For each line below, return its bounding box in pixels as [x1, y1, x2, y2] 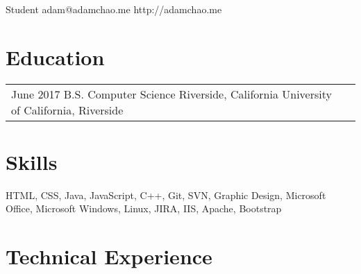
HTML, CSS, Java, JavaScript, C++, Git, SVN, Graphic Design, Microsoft [6, 187, 326, 202]
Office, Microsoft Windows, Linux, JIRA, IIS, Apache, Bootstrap [6, 201, 282, 216]
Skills [6, 147, 58, 175]
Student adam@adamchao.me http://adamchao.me [6, 2, 222, 16]
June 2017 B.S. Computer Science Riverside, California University [11, 85, 332, 102]
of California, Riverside [11, 101, 124, 118]
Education [6, 42, 105, 71]
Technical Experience [6, 242, 212, 271]
